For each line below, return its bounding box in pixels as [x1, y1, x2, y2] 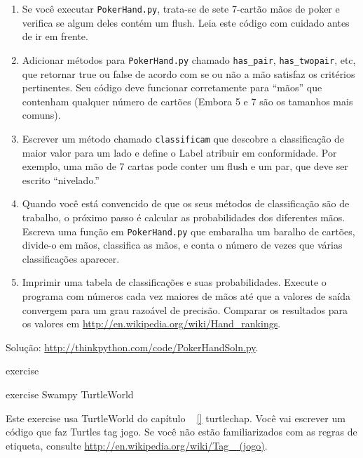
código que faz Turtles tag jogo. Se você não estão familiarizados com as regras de [6, 424, 357, 439]
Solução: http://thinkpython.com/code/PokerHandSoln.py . [6, 339, 259, 354]
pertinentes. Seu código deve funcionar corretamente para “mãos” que [22, 80, 322, 95]
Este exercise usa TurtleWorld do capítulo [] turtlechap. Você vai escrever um [6, 410, 345, 425]
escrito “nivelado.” [22, 172, 100, 187]
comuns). [22, 107, 61, 122]
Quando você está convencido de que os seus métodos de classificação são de [22, 196, 350, 211]
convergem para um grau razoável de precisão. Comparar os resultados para [22, 302, 348, 317]
